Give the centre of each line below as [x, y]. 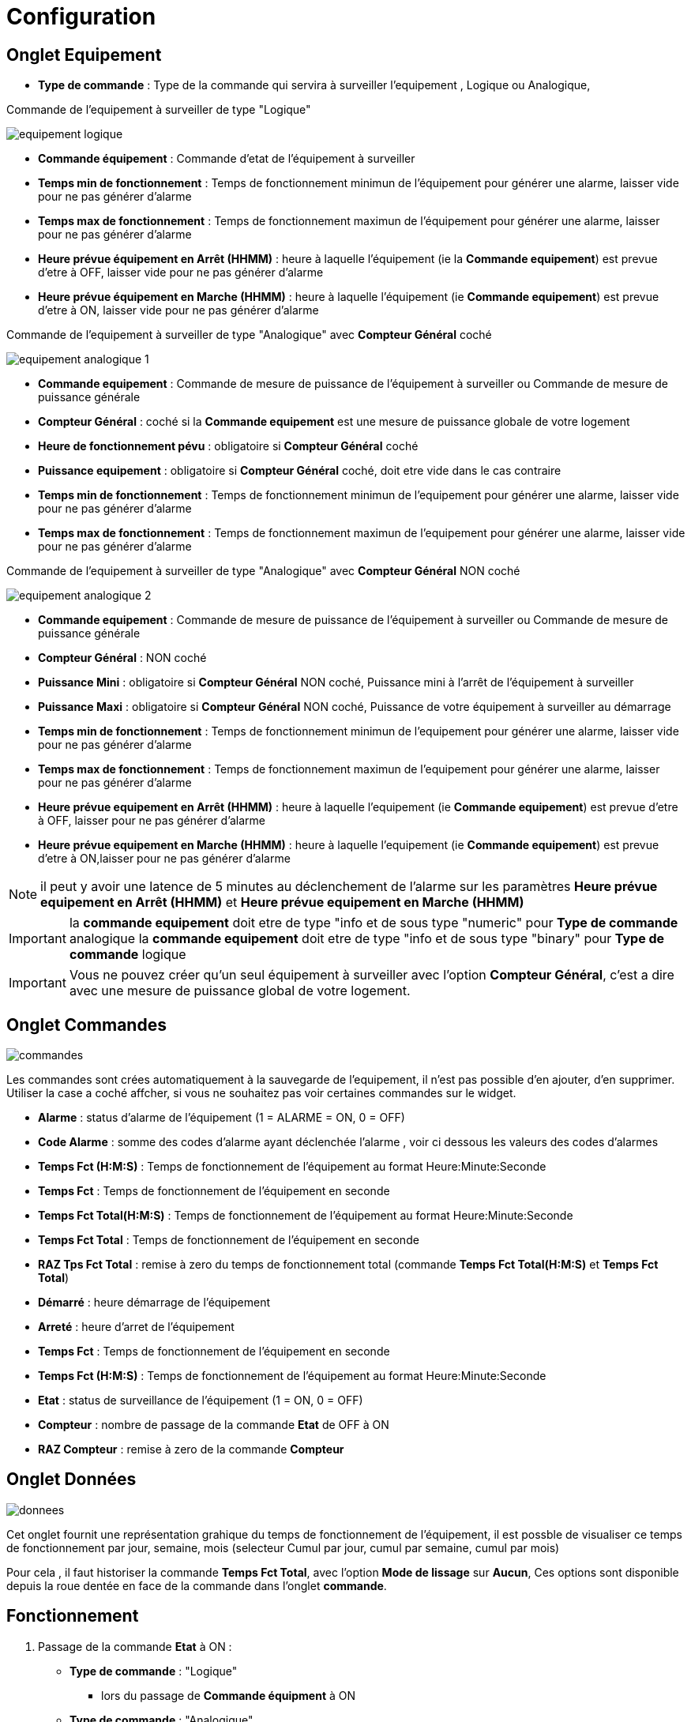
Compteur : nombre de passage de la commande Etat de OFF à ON [214, 1425]
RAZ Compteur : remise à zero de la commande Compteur [191, 1449]
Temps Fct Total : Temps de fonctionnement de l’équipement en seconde [229, 1240]
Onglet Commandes [86, 1025]
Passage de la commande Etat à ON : [135, 1646]
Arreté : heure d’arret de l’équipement [136, 1327]
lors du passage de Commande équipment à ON [229, 1695]
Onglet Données [71, 1479]
